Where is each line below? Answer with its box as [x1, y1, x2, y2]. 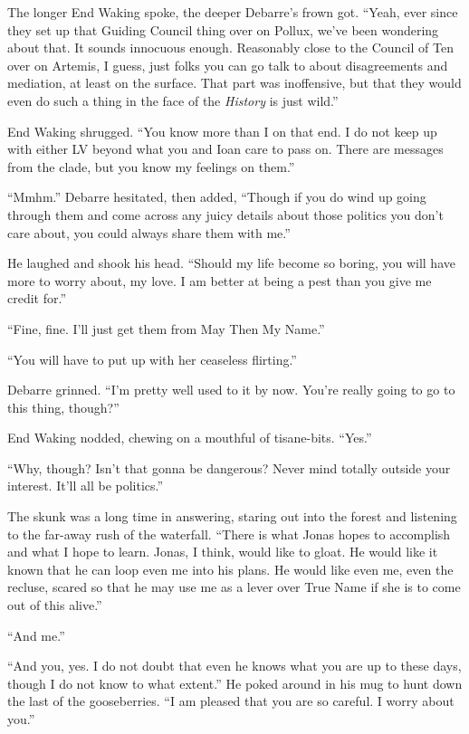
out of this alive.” [7, 596, 102, 615]
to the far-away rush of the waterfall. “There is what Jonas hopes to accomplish [7, 524, 451, 543]
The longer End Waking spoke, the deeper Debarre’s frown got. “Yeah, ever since [7, 3, 458, 21]
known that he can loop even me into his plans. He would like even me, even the [7, 559, 454, 578]
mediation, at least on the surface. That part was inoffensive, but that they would [7, 73, 462, 92]
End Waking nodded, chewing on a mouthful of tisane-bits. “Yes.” [7, 428, 372, 447]
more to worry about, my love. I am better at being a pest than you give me [7, 271, 432, 290]
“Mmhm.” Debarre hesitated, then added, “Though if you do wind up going [7, 187, 426, 206]
